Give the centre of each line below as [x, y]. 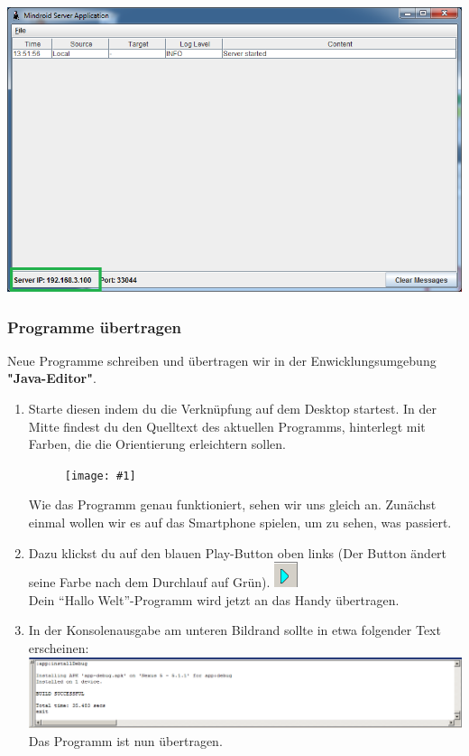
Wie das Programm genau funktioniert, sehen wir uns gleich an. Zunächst [232, 504]
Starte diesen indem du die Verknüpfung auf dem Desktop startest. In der [232, 408]
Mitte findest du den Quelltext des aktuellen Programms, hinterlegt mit [227, 426]
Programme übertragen [95, 327]
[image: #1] [100, 476]
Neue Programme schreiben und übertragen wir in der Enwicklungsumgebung [222, 360]
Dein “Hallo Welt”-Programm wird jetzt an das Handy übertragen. [214, 599]
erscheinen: [59, 648]
